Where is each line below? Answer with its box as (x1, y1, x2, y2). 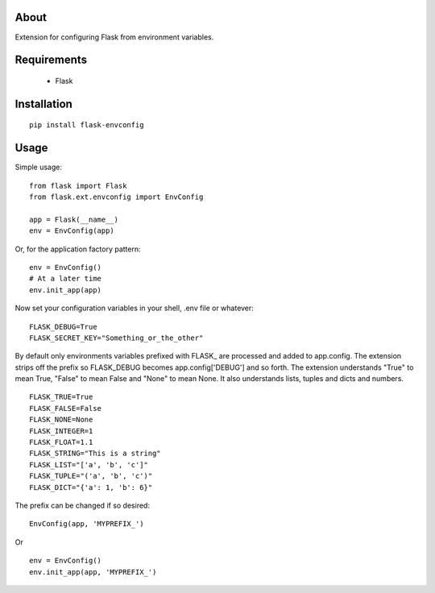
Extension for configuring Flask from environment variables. (14, 32, 214, 42)
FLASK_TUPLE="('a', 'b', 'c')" (29, 471, 153, 481)
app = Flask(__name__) (29, 214, 119, 224)
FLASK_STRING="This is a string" (29, 449, 161, 458)
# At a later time (29, 274, 102, 284)
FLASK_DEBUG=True (29, 322, 97, 331)
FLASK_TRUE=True (29, 392, 93, 402)
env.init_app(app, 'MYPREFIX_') (29, 567, 157, 576)
